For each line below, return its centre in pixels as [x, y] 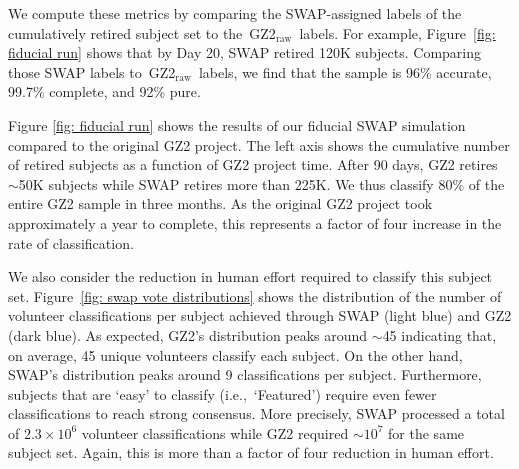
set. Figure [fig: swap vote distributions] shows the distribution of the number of [255, 295]
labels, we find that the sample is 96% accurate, [345, 71]
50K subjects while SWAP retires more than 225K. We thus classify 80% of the [261, 183]
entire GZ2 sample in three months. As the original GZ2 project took [220, 203]
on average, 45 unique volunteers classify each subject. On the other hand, [235, 354]
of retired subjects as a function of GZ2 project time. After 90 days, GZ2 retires [253, 164]
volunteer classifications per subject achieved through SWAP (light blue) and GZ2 [260, 315]
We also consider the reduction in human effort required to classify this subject [250, 276]
